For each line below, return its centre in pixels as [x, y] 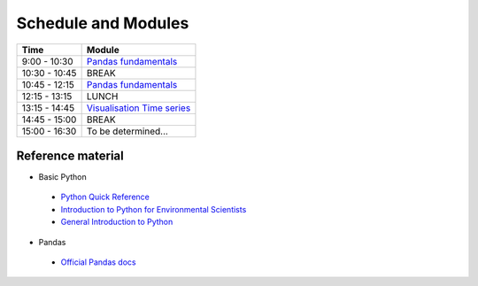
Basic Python [63, 177]
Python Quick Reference [105, 197]
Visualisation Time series [139, 108]
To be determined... [127, 131]
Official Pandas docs [98, 262]
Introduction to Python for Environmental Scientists [154, 209]
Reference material [70, 155]
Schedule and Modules [103, 23]
